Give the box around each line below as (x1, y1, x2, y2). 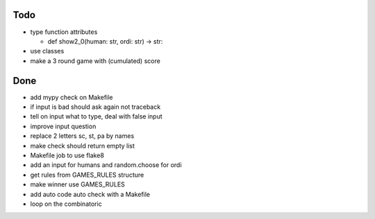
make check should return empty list (30, 141, 135, 150)
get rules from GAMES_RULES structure (30, 170, 144, 179)
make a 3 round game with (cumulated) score (30, 56, 161, 65)
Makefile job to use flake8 (30, 151, 104, 159)
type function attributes (30, 28, 98, 36)
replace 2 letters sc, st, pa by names (30, 132, 135, 140)
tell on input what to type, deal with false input (30, 112, 162, 121)
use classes (30, 47, 65, 55)
